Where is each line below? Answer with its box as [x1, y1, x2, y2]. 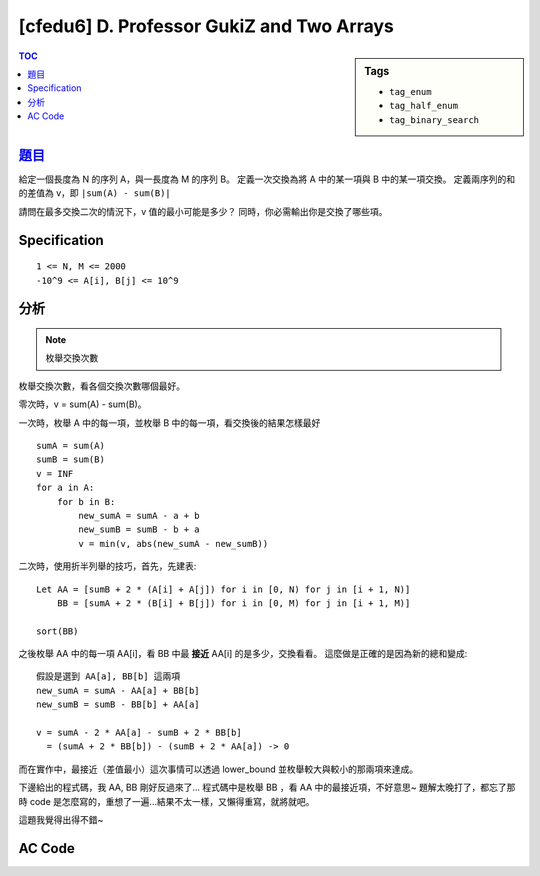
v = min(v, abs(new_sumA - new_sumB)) [78, 538, 269, 549]
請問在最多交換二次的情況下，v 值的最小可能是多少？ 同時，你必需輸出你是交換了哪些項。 [18, 205, 388, 217]
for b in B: [56, 496, 116, 507]
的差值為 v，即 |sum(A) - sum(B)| [18, 187, 172, 199]
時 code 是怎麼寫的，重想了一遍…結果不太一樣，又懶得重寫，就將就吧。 [18, 795, 315, 807]
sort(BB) [36, 625, 79, 637]
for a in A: [36, 482, 95, 494]
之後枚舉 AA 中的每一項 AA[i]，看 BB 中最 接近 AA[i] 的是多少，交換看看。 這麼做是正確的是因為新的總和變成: [18, 648, 468, 660]
